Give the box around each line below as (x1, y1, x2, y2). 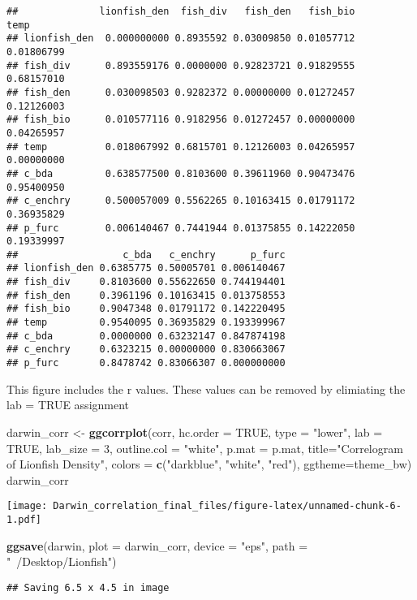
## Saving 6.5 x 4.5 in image (6, 581, 170, 594)
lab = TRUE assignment (6, 396, 130, 413)
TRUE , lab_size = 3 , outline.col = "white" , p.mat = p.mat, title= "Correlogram (6, 439, 403, 456)
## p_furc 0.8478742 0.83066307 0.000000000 (6, 357, 286, 369)
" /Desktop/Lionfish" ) (6, 553, 117, 570)
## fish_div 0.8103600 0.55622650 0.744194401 (6, 276, 286, 288)
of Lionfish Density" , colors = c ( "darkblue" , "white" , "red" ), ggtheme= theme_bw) (6, 455, 412, 473)
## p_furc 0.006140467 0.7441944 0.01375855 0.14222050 (6, 222, 355, 234)
